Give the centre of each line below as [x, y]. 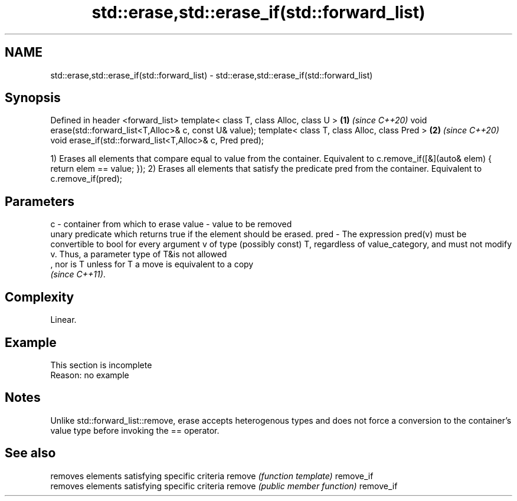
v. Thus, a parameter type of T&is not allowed [139, 254]
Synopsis [33, 98]
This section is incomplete [101, 365]
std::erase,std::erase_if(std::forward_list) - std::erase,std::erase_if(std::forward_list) [212, 75]
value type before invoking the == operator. [135, 430]
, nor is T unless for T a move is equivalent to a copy [152, 264]
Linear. [63, 320]
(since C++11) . [78, 274]
